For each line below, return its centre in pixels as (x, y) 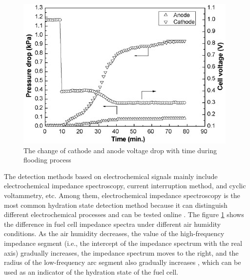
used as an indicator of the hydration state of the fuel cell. (91, 271)
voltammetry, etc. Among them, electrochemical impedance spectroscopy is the (122, 195)
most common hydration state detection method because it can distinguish (116, 205)
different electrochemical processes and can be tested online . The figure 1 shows (124, 214)
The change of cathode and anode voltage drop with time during (120, 150)
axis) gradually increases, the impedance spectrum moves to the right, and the (121, 252)
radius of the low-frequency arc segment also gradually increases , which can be (123, 262)
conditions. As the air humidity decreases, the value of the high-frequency (114, 233)
